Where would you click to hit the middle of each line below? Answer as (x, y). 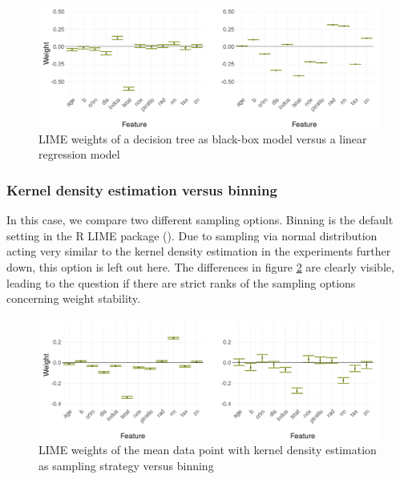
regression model (79, 154)
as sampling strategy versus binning (126, 465)
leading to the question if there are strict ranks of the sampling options (181, 282)
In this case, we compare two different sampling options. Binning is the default (200, 220)
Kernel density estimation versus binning (142, 189)
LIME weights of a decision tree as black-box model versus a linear (203, 138)
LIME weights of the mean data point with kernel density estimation (208, 450)
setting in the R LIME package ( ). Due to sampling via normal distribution (192, 235)
